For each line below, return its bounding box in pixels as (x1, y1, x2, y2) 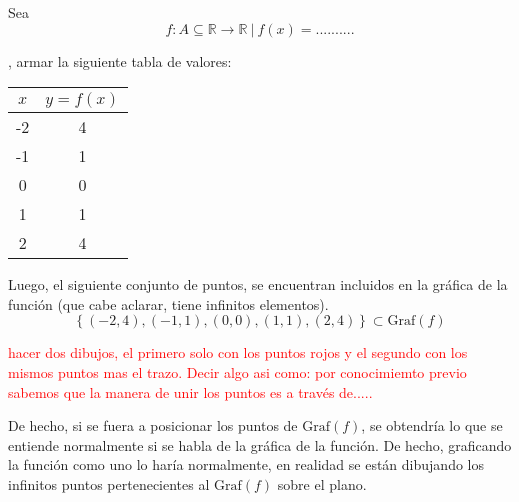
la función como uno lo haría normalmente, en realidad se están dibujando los (8, 454, 484, 475)
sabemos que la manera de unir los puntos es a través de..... (8, 381, 373, 402)
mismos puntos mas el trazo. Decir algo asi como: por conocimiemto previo (8, 361, 467, 382)
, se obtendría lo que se (361, 415, 503, 436)
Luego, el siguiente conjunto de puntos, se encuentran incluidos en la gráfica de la (8, 274, 508, 295)
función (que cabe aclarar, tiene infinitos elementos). (8, 293, 329, 314)
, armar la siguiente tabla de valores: (8, 50, 232, 71)
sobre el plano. (277, 473, 367, 494)
